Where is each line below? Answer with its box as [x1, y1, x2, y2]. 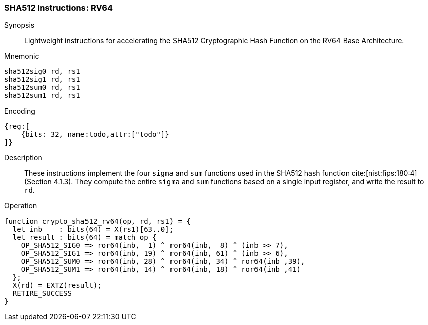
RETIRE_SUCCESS [12, 289, 72, 298]
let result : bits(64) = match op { [12, 233, 157, 242]
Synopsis [4, 21, 35, 30]
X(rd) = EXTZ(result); [12, 281, 102, 290]
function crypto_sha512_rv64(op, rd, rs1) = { [4, 217, 191, 226]
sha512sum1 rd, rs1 [4, 91, 80, 100]
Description [4, 153, 42, 162]
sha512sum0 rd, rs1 [4, 83, 80, 92]
